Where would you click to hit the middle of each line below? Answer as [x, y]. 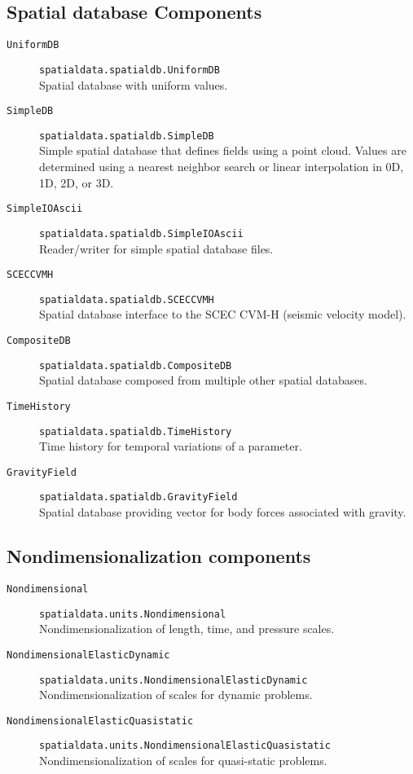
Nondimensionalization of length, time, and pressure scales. [187, 629]
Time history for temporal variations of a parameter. [171, 446]
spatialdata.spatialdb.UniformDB [130, 70]
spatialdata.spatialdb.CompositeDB [136, 365]
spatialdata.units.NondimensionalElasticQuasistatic [185, 746]
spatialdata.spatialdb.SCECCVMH [127, 299]
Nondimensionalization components [159, 556]
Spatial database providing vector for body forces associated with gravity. [223, 512]
